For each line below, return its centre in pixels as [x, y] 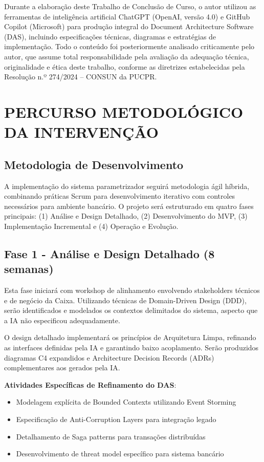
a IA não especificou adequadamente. [62, 320]
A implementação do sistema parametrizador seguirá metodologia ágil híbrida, [127, 186]
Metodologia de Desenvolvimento [94, 164]
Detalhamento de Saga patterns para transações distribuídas [111, 436]
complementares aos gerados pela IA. [62, 367]
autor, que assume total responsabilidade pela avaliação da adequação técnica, [127, 56]
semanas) [29, 269]
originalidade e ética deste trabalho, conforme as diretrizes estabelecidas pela [125, 66]
